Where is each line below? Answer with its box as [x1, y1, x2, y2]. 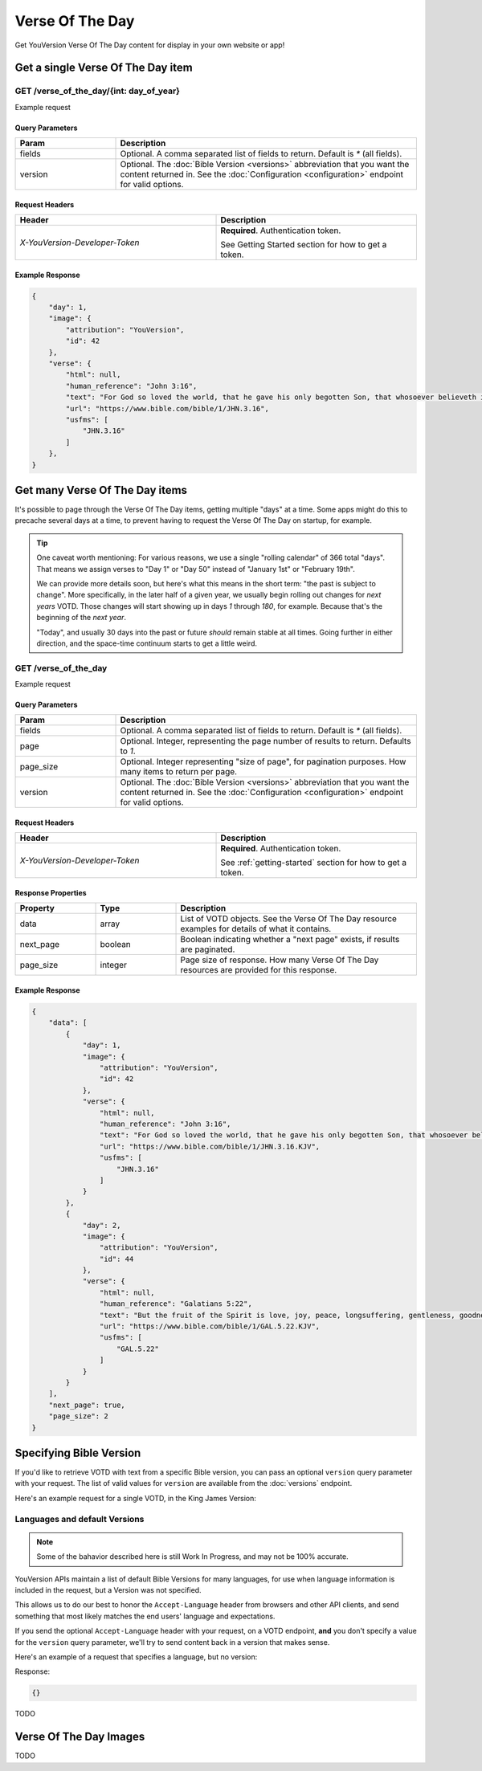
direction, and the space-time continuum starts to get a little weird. [36, 639, 257, 648]
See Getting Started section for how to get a [220, 239, 387, 251]
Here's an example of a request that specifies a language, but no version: [14, 1651, 258, 1662]
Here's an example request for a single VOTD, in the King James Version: [14, 1493, 257, 1503]
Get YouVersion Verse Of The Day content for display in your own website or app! [14, 40, 285, 50]
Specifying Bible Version [14, 1446, 141, 1459]
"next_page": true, [48, 1400, 126, 1410]
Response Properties [14, 888, 88, 898]
